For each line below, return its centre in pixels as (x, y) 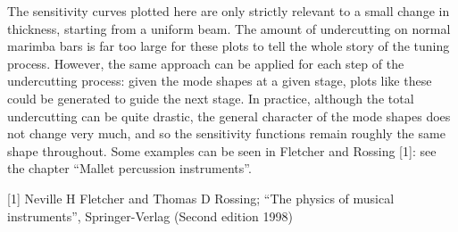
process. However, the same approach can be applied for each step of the (206, 63)
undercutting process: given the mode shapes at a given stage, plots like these (220, 81)
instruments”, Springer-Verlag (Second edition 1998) (150, 215)
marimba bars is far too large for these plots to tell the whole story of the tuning (229, 46)
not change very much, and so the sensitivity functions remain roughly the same (226, 133)
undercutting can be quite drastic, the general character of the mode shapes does (229, 116)
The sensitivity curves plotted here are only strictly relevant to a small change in (229, 11)
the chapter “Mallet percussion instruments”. (129, 168)
